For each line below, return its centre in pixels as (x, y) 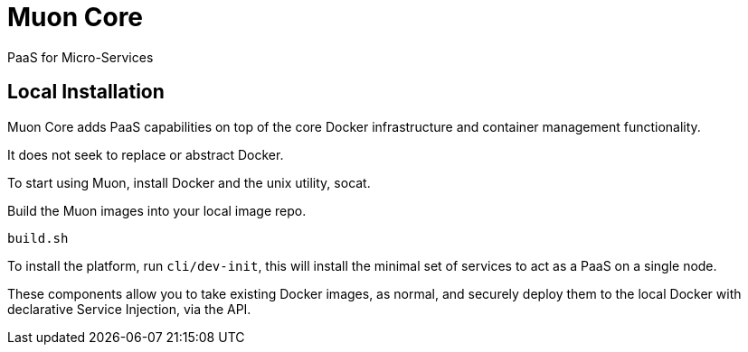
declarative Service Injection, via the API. (129, 309)
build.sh (38, 238)
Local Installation (86, 92)
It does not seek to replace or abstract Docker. (146, 154)
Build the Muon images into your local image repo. (157, 210)
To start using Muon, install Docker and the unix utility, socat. (189, 182)
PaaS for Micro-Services (80, 57)
